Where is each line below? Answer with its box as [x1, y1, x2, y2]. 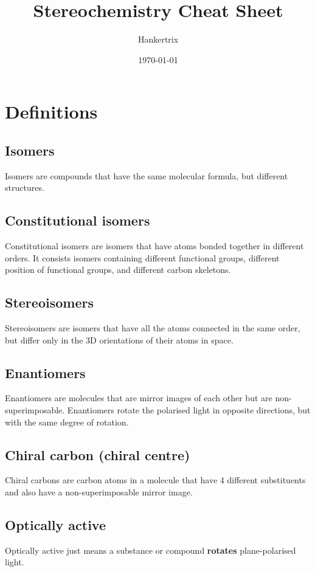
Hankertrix [137, 33, 179, 46]
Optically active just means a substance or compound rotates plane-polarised [5, 543, 296, 556]
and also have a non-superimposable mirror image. [5, 486, 193, 498]
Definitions [5, 99, 98, 124]
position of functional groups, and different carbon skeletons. [5, 263, 231, 276]
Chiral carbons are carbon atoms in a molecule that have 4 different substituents [5, 474, 306, 486]
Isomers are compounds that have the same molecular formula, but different [5, 169, 288, 182]
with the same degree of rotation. [5, 415, 129, 428]
